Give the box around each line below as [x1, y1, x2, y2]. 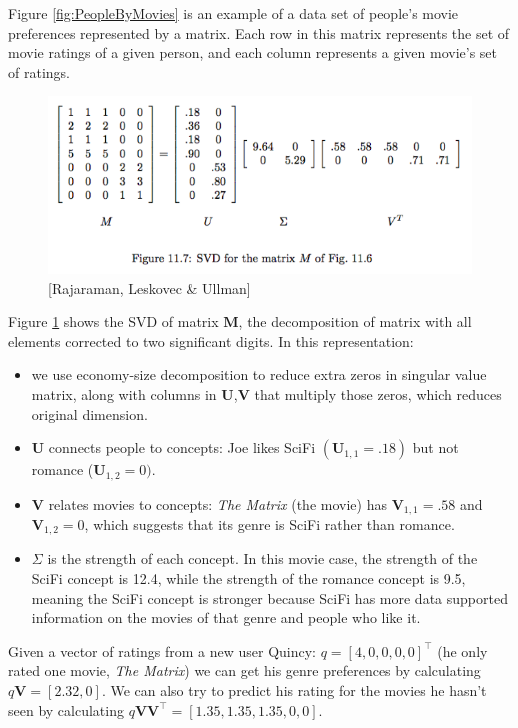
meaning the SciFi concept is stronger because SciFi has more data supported [31, 587, 508, 608]
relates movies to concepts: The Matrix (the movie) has [48, 493, 387, 514]
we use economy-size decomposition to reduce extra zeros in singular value [31, 364, 487, 385]
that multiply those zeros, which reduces [254, 383, 502, 404]
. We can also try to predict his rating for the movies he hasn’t [101, 680, 487, 701]
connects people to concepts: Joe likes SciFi [48, 437, 316, 458]
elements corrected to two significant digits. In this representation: [8, 330, 414, 351]
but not [412, 437, 459, 458]
